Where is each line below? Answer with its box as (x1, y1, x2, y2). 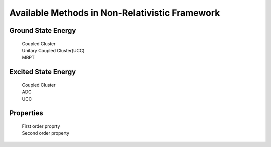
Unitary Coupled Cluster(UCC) (22, 47, 85, 53)
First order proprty (22, 123, 60, 129)
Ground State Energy (9, 26, 76, 35)
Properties (9, 109, 43, 117)
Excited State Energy (9, 68, 76, 76)
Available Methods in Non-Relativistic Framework (9, 7, 220, 18)
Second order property (22, 130, 70, 136)
